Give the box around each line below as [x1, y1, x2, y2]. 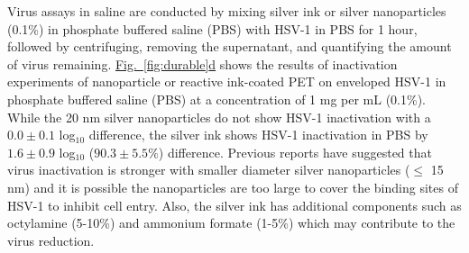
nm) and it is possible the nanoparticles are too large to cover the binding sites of [7, 177, 458, 196]
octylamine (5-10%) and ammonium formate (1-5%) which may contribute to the [7, 213, 455, 232]
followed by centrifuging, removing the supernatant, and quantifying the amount [7, 37, 452, 56]
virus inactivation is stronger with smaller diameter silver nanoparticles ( [7, 160, 410, 179]
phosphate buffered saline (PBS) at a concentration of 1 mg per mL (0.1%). [7, 89, 427, 108]
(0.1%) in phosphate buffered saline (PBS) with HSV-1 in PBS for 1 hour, [7, 19, 418, 38]
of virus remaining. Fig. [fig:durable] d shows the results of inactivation [7, 54, 398, 73]
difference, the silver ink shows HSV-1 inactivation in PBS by [88, 125, 428, 144]
